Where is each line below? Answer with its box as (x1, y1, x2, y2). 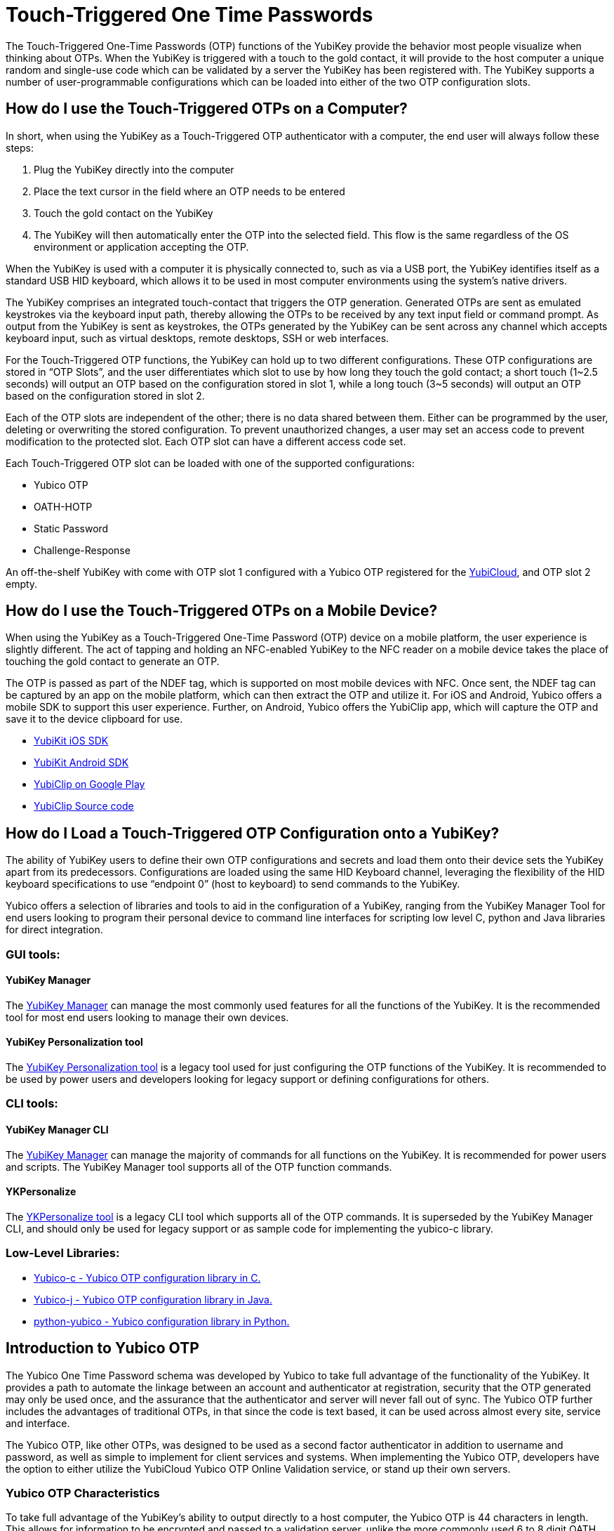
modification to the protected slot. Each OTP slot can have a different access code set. (6, 435, 406, 447)
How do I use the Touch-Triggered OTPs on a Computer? (6, 100, 408, 118)
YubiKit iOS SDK (34, 735, 109, 747)
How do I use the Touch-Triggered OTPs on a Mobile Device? (6, 602, 438, 620)
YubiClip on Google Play (34, 778, 145, 791)
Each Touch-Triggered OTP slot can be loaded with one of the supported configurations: (6, 456, 415, 469)
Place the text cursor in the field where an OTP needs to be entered (34, 185, 345, 197)
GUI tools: (6, 947, 60, 961)
